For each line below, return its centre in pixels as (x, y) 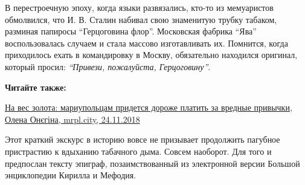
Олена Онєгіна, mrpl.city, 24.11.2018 (72, 119)
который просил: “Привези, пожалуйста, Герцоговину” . (108, 66)
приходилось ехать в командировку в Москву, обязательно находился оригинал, (151, 55)
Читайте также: (36, 87)
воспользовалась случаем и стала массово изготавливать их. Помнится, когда (146, 43)
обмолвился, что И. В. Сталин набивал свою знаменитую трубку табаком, (141, 19)
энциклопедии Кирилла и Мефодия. (71, 175)
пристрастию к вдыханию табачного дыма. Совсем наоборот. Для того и (138, 151)
